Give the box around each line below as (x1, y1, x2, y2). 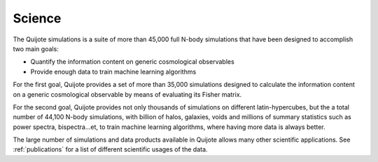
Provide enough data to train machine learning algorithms (30, 67, 197, 76)
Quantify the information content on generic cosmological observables (30, 58, 234, 66)
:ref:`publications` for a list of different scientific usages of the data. (13, 145, 208, 154)
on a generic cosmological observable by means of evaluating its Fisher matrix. (13, 90, 242, 98)
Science (13, 11, 62, 26)
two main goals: (13, 44, 59, 53)
